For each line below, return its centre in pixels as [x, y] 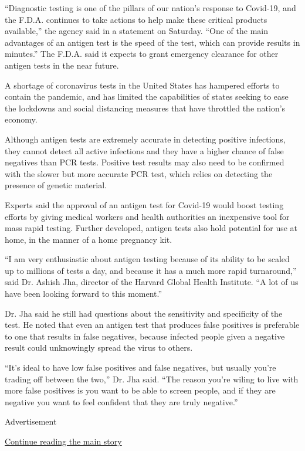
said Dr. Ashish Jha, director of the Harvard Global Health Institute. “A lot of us [152, 282]
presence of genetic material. [56, 185]
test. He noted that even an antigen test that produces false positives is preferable [152, 325]
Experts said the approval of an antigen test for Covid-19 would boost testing [144, 204]
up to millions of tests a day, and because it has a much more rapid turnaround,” [151, 270]
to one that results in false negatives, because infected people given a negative [145, 336]
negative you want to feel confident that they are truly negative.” [121, 401]
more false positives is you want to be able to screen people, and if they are [140, 390]
